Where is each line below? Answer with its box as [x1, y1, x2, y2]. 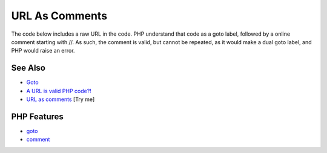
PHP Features [11, 111, 64, 122]
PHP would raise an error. [11, 47, 75, 54]
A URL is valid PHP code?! [26, 87, 92, 94]
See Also [11, 63, 45, 73]
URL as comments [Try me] [26, 96, 95, 103]
